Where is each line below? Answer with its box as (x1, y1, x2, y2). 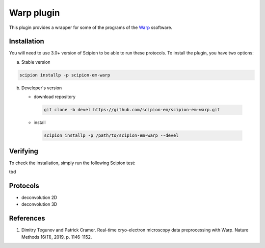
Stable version (21, 59, 51, 65)
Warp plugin (9, 7, 60, 18)
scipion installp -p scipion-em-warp (19, 72, 110, 78)
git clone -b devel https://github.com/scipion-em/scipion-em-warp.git (44, 107, 220, 113)
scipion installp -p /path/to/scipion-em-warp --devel (44, 133, 179, 138)
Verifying (9, 147, 39, 155)
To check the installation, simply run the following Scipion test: (9, 160, 135, 166)
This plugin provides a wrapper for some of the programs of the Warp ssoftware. (9, 25, 173, 30)
